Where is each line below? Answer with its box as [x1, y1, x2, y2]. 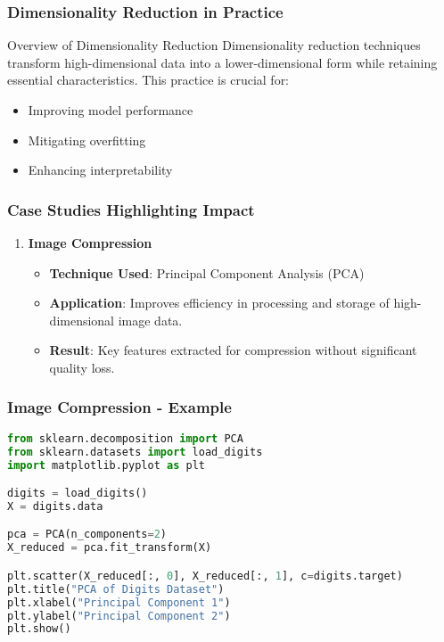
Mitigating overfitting [28, 130, 146, 149]
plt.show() [7, 622, 71, 636]
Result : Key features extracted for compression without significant [49, 341, 417, 359]
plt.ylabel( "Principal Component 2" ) [7, 609, 231, 622]
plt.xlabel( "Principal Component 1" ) [7, 596, 231, 609]
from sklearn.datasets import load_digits [7, 445, 263, 458]
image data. [118, 310, 183, 329]
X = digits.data [7, 499, 103, 513]
